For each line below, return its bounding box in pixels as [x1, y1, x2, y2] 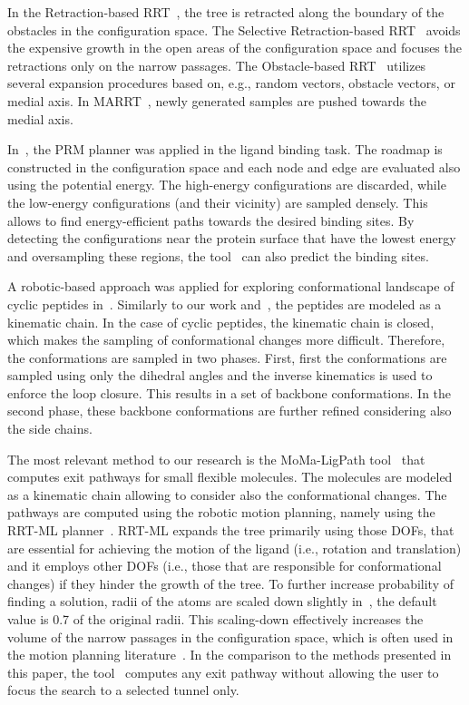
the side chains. [7, 419, 93, 438]
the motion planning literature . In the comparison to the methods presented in [7, 645, 452, 664]
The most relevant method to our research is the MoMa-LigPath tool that [7, 449, 425, 468]
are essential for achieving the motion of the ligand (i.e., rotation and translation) [7, 538, 462, 557]
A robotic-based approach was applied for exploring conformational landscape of [7, 277, 454, 296]
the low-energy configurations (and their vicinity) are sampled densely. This [7, 192, 428, 211]
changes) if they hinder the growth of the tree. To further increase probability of [7, 573, 454, 592]
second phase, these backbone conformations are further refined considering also [7, 401, 452, 420]
